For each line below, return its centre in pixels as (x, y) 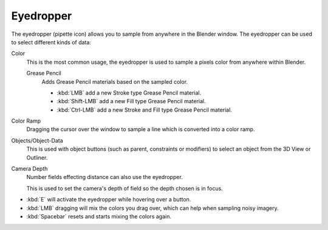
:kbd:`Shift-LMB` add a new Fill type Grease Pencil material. (131, 101)
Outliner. (37, 157)
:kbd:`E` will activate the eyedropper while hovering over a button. (109, 200)
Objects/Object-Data (37, 140)
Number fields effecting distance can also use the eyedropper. (105, 177)
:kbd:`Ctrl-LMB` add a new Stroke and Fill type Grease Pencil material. (144, 110)
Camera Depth (29, 169)
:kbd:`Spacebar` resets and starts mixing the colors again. (99, 216)
